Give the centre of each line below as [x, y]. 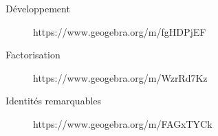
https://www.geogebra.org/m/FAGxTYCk [123, 123]
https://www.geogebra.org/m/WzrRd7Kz [120, 77]
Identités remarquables [54, 101]
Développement [38, 8]
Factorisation [33, 55]
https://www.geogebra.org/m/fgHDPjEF [120, 31]
